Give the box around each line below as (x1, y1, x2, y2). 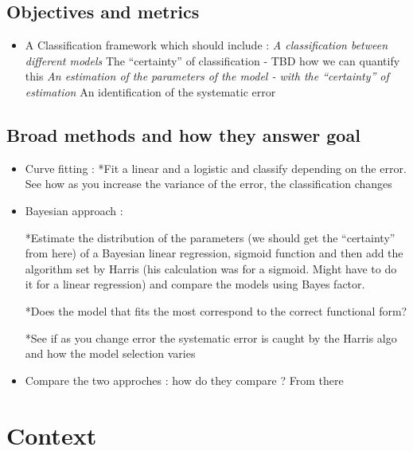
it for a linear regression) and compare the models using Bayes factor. (25, 276, 365, 292)
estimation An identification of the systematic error (25, 83, 276, 100)
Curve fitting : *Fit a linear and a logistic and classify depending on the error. (25, 159, 407, 176)
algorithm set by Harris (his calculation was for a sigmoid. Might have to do (25, 260, 397, 276)
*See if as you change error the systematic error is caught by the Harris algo (25, 329, 397, 346)
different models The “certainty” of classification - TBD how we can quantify (25, 52, 400, 69)
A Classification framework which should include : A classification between (25, 37, 388, 53)
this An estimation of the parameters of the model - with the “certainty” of (25, 68, 389, 84)
